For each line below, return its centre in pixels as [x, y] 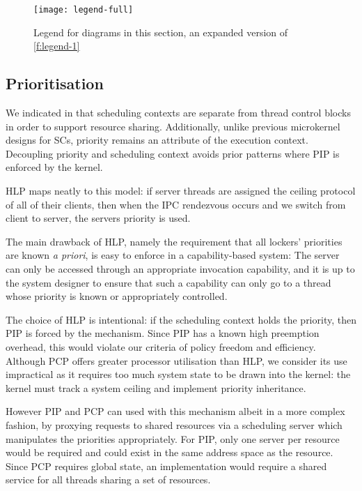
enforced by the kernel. [54, 167]
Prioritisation [55, 83]
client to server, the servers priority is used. [98, 218]
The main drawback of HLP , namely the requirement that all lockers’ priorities [174, 241]
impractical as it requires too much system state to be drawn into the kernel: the [178, 374]
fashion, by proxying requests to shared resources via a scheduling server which [174, 424]
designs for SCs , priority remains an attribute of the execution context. [157, 140]
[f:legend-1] [57, 46]
